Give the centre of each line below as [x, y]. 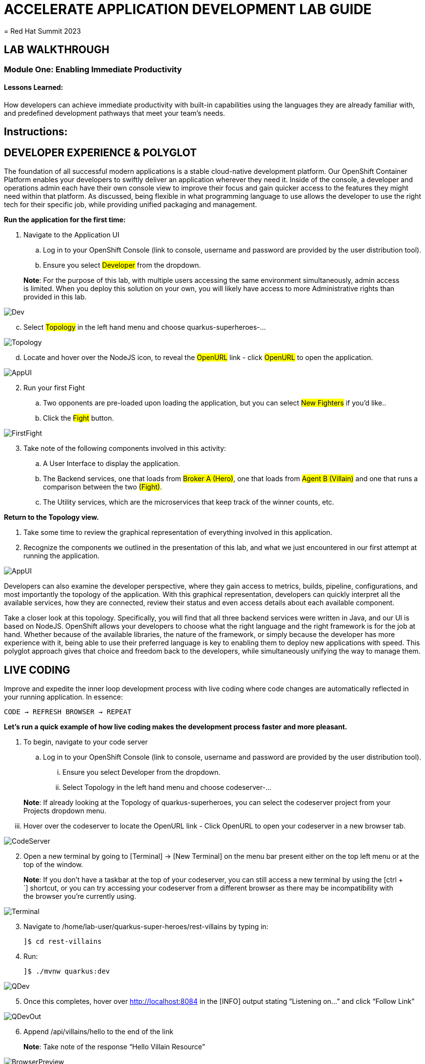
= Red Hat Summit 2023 [42, 31]
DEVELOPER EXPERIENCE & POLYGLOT [101, 152]
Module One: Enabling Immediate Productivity [93, 69]
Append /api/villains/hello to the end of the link [99, 1031]
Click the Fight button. [79, 418]
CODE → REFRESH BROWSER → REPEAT [68, 712]
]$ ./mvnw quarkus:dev [67, 971]
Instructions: [36, 132]
